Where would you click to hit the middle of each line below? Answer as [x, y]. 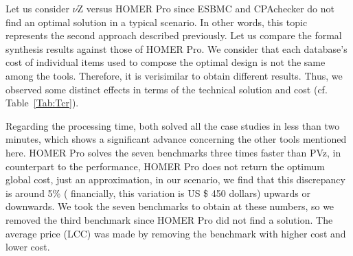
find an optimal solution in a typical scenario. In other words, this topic [157, 22]
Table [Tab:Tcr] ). [42, 103]
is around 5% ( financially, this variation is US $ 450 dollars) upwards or [158, 193]
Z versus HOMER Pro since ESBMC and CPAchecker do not [206, 8]
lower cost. [28, 247]
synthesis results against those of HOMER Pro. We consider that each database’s [176, 48]
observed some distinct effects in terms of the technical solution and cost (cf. [167, 89]
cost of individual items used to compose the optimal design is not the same [166, 62]
